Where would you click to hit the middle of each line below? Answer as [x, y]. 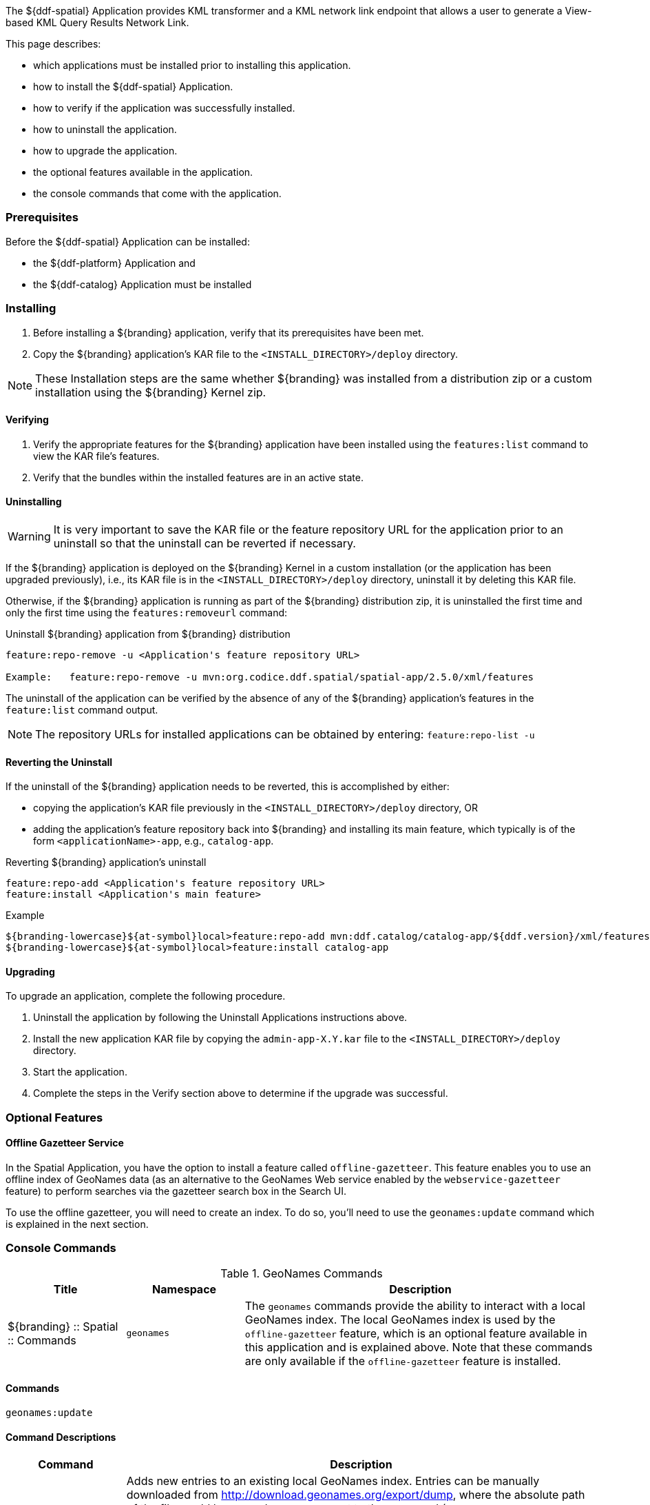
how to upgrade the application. [105, 151]
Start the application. [80, 1072]
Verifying [27, 420]
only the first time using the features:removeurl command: [147, 612]
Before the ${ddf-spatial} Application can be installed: [128, 241]
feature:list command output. [82, 709]
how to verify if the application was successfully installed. [164, 108]
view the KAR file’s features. [96, 456]
